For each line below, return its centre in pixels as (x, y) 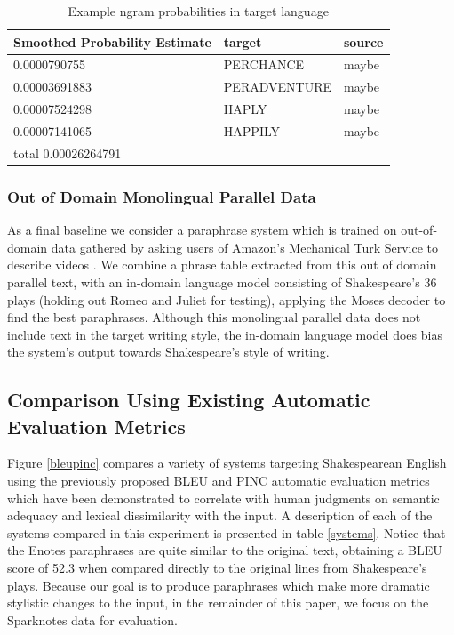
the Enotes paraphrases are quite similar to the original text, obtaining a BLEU (225, 550)
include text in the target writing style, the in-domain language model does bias (225, 334)
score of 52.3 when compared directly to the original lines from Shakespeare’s (217, 568)
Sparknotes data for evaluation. (92, 619)
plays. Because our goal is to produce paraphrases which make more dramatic (219, 585)
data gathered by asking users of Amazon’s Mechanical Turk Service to (245, 247)
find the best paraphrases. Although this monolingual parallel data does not (214, 317)
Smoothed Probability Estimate (112, 41)
